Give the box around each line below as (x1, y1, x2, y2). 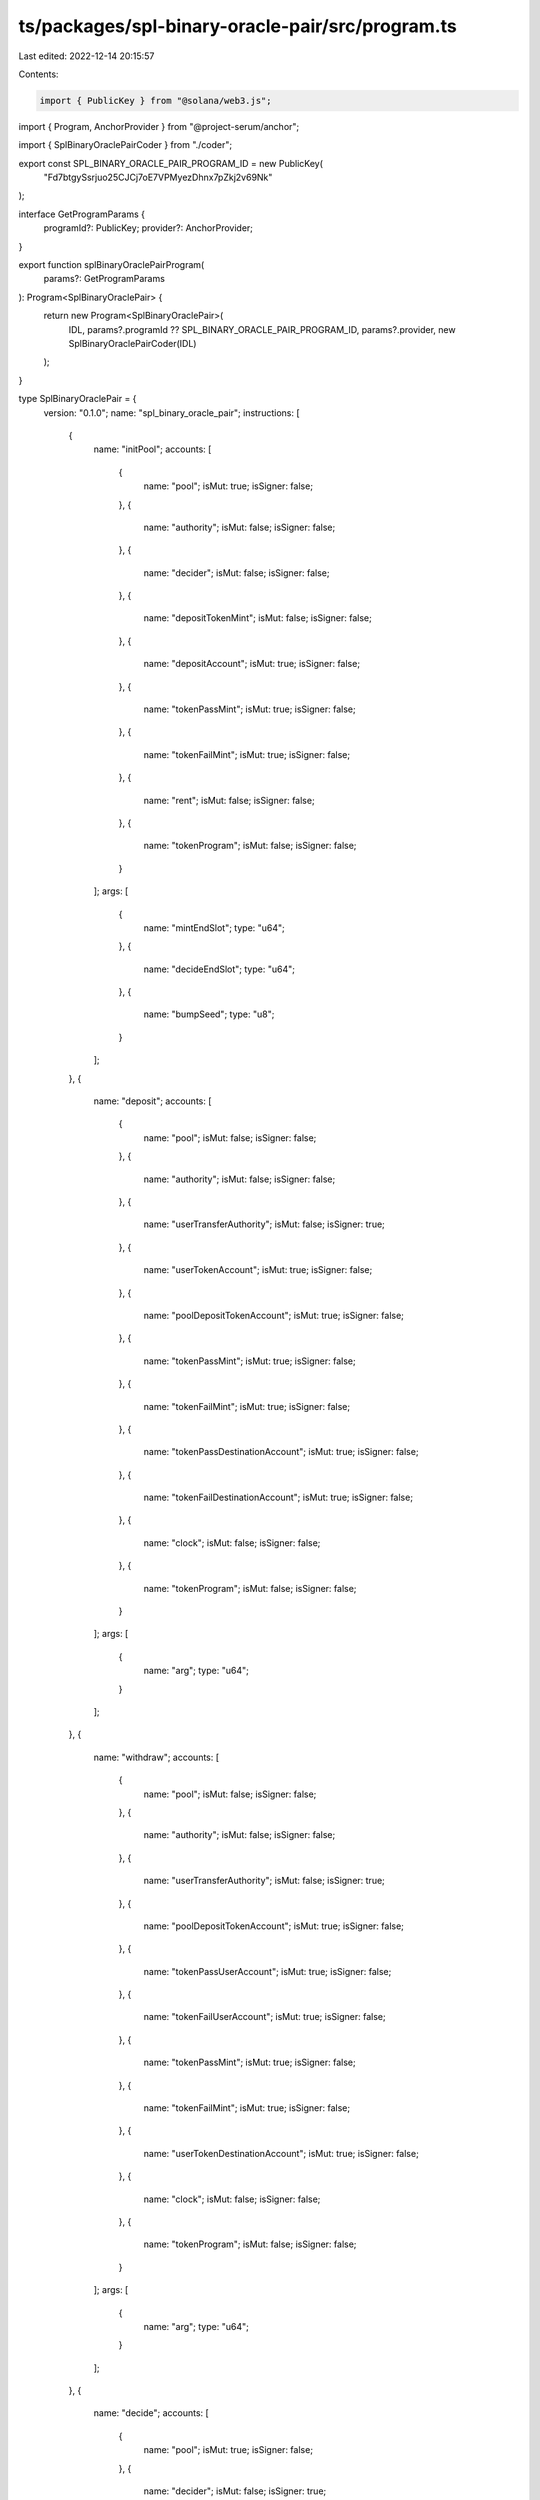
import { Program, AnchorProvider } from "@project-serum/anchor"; (18, 120, 300, 132)
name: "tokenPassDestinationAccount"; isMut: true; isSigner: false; (143, 1446, 419, 1458)
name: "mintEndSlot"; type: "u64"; (143, 921, 285, 934)
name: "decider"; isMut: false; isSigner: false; (143, 566, 330, 579)
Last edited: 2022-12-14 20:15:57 (18, 50, 155, 62)
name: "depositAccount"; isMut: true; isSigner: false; (143, 658, 360, 670)
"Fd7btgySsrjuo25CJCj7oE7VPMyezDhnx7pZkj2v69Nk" (43, 171, 273, 184)
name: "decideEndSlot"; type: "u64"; (143, 963, 295, 975)
